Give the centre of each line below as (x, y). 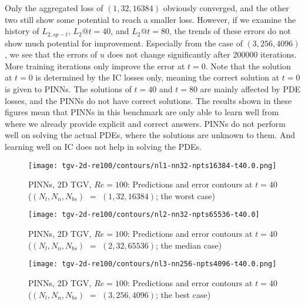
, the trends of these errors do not (230, 31)
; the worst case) (185, 195)
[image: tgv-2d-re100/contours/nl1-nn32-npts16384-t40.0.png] (152, 165)
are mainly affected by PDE (250, 89)
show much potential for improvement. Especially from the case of (124, 43)
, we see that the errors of (51, 54)
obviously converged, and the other (226, 8)
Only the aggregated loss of (54, 8)
